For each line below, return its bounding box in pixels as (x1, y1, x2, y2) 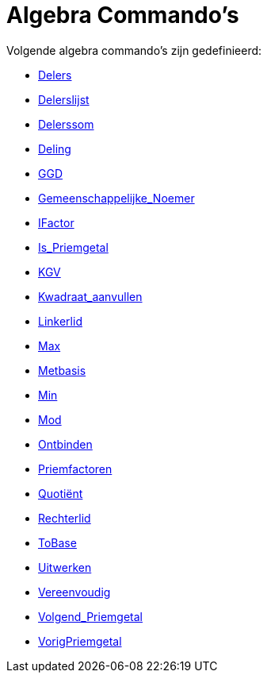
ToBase (38, 535, 77, 550)
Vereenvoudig (38, 584, 111, 599)
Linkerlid (38, 314, 82, 328)
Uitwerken (38, 560, 92, 574)
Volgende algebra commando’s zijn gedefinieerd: (6, 43, 262, 57)
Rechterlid (38, 511, 91, 525)
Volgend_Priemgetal (38, 609, 143, 623)
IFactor (38, 215, 74, 230)
